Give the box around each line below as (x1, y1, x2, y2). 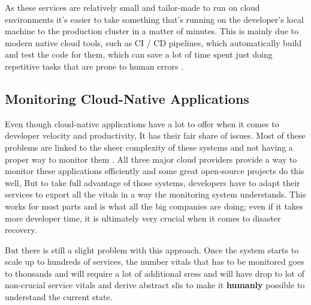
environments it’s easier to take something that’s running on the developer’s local (5, 13, 304, 25)
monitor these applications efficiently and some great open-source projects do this (5, 165, 304, 177)
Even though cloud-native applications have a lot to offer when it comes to (5, 117, 279, 130)
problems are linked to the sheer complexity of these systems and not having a (5, 140, 293, 153)
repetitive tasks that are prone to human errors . (5, 59, 183, 72)
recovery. (5, 223, 37, 236)
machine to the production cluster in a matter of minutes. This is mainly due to (5, 25, 299, 37)
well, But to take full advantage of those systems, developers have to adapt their (5, 176, 300, 189)
